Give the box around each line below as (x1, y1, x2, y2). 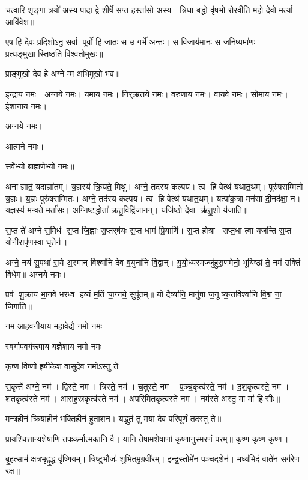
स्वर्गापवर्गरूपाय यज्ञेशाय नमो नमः (5, 339, 101, 352)
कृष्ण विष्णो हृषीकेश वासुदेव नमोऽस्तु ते (5, 360, 119, 372)
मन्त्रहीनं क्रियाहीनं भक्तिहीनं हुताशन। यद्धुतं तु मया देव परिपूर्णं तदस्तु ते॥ (5, 412, 222, 425)
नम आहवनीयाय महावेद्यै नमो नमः (5, 320, 102, 332)
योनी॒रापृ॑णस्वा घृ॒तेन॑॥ (5, 235, 67, 248)
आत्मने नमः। (5, 139, 44, 152)
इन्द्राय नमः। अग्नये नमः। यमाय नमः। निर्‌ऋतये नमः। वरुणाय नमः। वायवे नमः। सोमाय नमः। (5, 87, 289, 100)
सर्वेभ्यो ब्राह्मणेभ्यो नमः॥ (5, 160, 74, 172)
